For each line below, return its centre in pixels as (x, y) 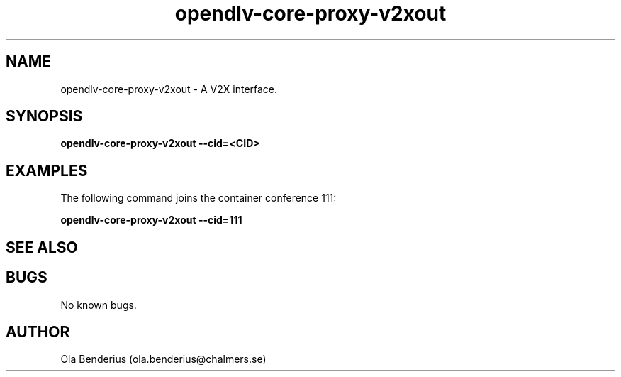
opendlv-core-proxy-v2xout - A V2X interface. (169, 89)
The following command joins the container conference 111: (198, 198)
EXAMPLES (47, 170)
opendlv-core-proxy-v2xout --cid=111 (151, 220)
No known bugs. (99, 305)
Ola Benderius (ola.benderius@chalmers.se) (163, 359)
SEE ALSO (42, 247)
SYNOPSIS (44, 116)
